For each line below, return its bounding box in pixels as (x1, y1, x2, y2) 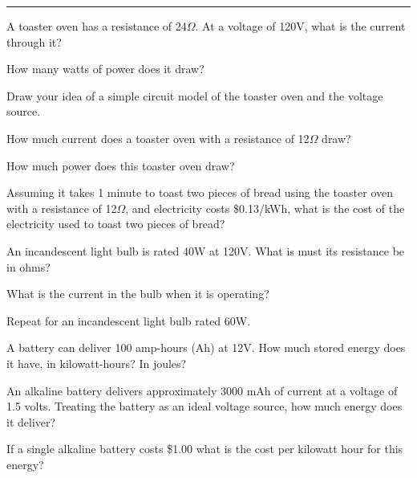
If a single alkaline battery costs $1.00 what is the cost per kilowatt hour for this (6, 440, 403, 457)
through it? (6, 33, 62, 50)
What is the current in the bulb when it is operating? (6, 285, 269, 302)
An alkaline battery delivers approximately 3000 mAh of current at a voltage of (6, 382, 398, 398)
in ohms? (6, 258, 51, 275)
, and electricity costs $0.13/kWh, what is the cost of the (125, 199, 405, 216)
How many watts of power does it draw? (6, 60, 204, 77)
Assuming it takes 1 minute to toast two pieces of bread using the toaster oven (6, 184, 393, 201)
